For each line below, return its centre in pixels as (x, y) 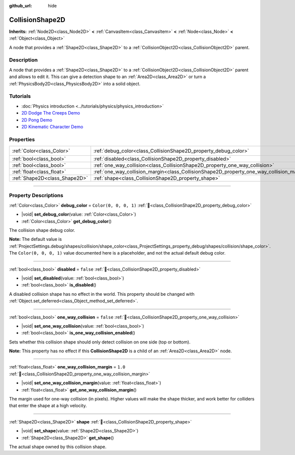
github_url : (20, 6)
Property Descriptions (36, 196)
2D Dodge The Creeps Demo (51, 113)
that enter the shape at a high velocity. (48, 406)
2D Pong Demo (37, 120)
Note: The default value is (35, 239)
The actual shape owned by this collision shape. (58, 447)
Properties (22, 139)
